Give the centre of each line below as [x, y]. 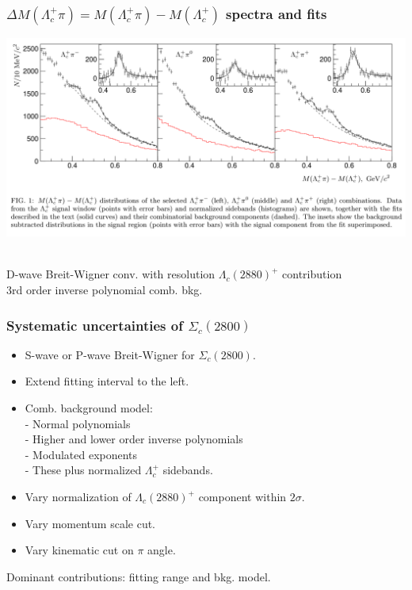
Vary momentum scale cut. [90, 523]
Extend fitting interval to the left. [107, 381]
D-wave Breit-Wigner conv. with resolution [111, 274]
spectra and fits [277, 13]
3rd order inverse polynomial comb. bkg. [105, 290]
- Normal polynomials [78, 423]
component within [242, 496]
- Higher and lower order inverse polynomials [134, 439]
